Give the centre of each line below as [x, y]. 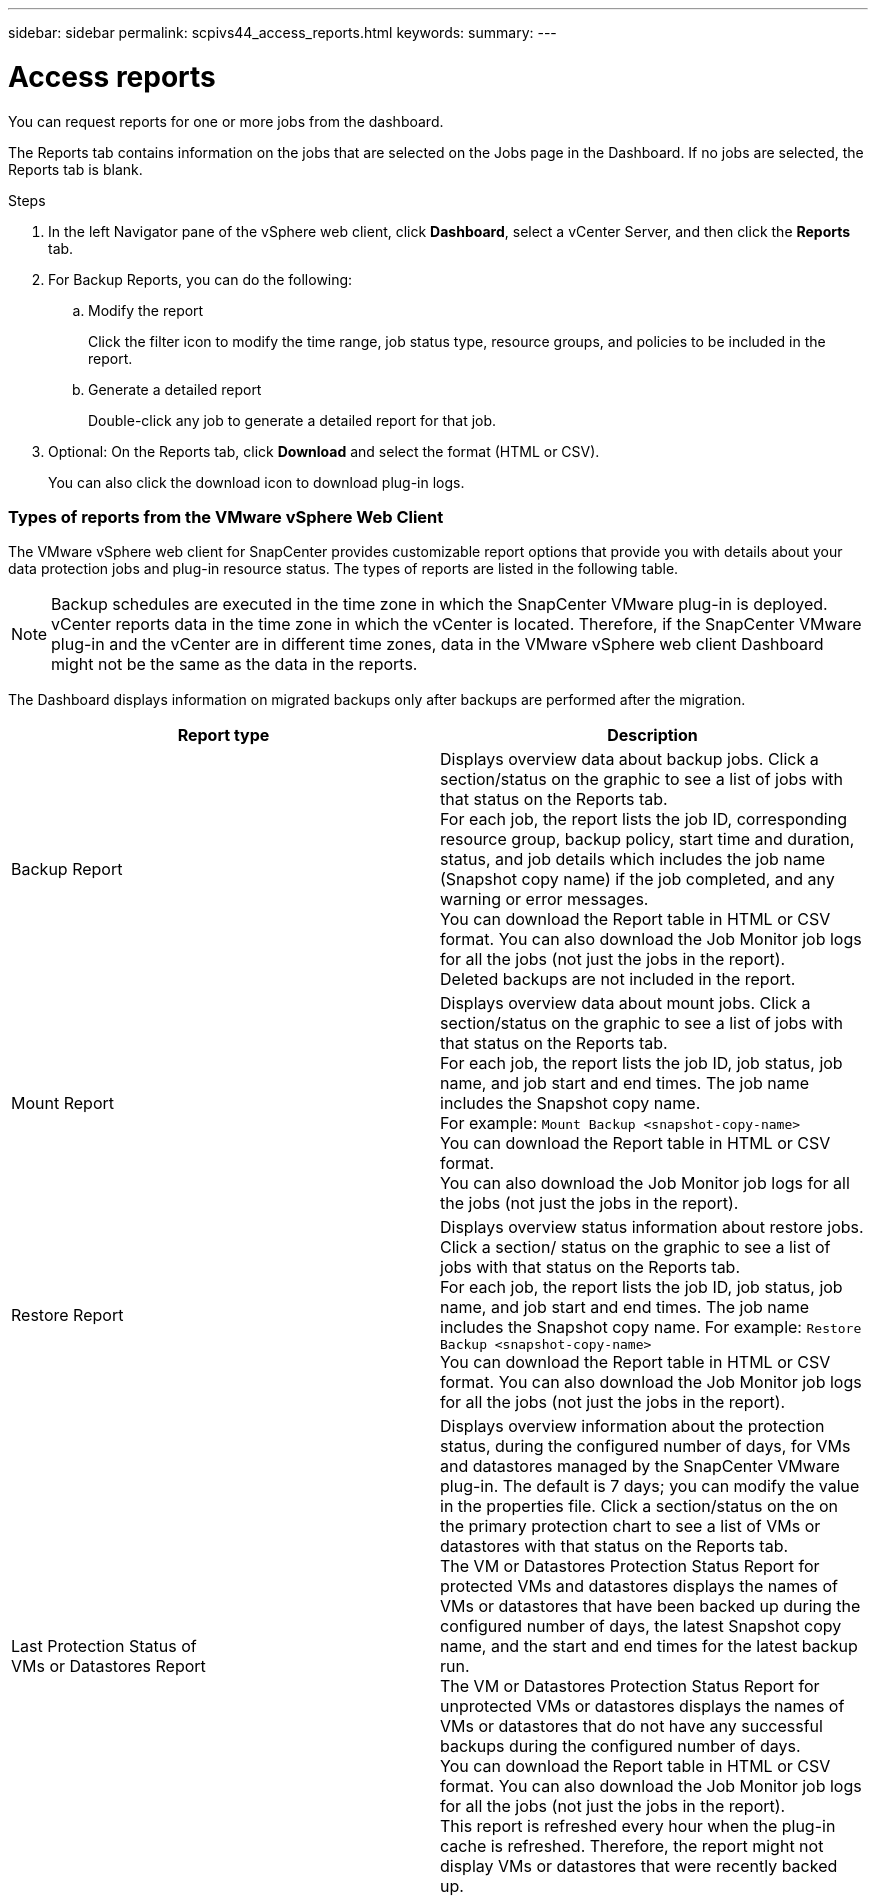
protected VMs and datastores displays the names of [639, 1586]
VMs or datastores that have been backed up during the [650, 1606]
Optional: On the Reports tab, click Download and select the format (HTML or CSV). [324, 451]
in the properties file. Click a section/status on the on [639, 1506]
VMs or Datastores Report [108, 1666]
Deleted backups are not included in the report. [618, 979]
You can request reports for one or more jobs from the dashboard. [226, 121]
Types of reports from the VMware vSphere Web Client [226, 516]
